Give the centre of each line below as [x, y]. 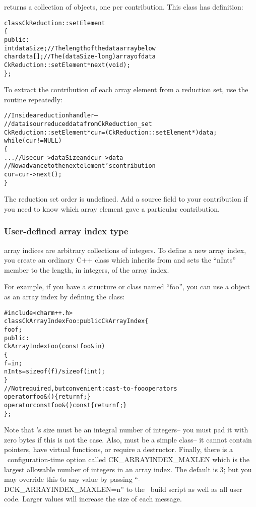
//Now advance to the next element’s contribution [80, 166]
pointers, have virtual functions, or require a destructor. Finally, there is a [118, 449]
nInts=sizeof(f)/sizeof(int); [55, 372]
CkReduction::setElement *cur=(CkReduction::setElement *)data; [111, 132]
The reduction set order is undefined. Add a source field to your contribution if [126, 199]
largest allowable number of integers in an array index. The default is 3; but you [128, 469]
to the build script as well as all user [184, 489]
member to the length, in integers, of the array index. [87, 269]
